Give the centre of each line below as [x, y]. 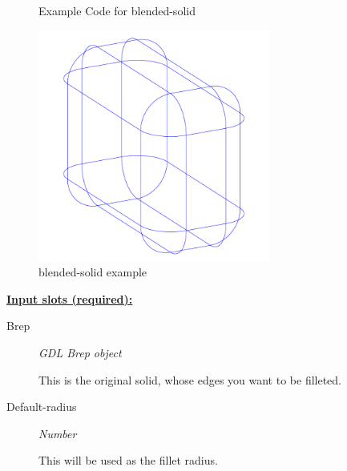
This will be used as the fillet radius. [128, 460]
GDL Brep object [80, 352]
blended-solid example [93, 272]
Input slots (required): [70, 298]
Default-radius [42, 407]
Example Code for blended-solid [117, 10]
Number [58, 433]
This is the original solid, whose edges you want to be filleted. [190, 379]
